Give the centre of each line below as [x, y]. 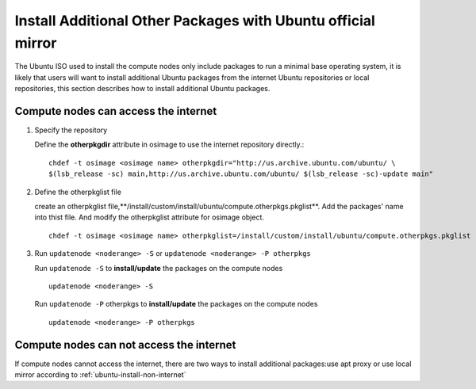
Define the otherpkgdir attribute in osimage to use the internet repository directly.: [169, 145]
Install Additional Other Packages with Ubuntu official [195, 21]
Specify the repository [71, 130]
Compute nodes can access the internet [116, 111]
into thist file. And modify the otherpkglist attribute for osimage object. [150, 217]
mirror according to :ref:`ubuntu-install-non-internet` [100, 375]
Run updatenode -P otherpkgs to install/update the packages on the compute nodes [176, 304]
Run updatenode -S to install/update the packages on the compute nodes [159, 268]
